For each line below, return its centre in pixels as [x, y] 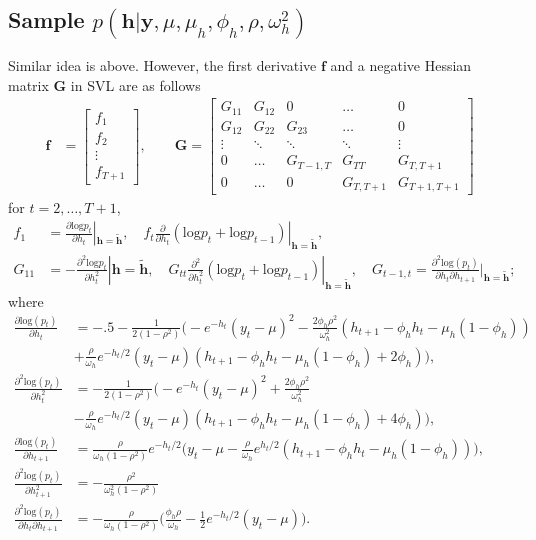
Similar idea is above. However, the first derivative [162, 65]
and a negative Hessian [401, 65]
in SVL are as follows [135, 84]
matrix [28, 84]
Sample [46, 19]
